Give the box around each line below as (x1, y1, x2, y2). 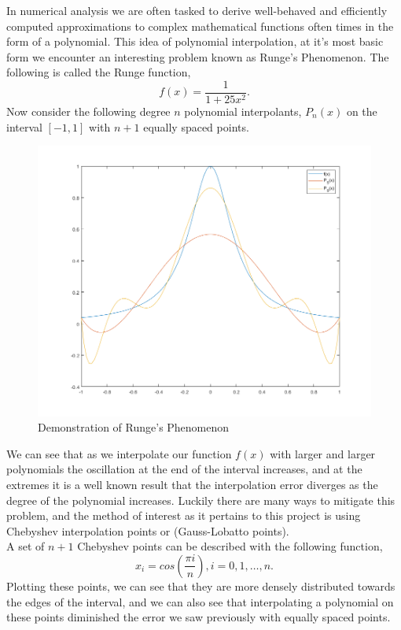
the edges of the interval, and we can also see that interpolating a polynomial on (6, 593, 394, 610)
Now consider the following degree (6, 103, 171, 120)
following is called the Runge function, (6, 64, 191, 80)
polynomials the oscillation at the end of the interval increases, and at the (6, 461, 362, 477)
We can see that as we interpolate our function (6, 445, 232, 461)
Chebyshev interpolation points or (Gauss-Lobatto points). (6, 522, 289, 539)
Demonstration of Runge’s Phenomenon (38, 419, 230, 435)
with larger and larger (270, 445, 376, 461)
